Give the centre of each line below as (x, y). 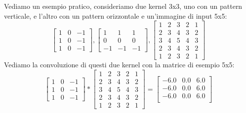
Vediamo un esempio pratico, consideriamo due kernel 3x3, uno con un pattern (123, 6)
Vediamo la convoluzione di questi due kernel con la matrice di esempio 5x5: (119, 65)
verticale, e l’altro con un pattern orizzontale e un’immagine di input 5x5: (116, 15)
